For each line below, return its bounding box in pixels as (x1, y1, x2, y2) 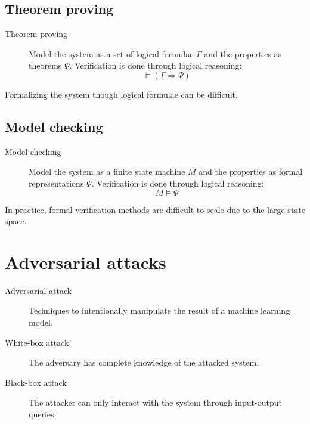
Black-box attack (5, 376, 67, 388)
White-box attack (5, 336, 69, 348)
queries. (29, 408, 57, 420)
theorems (29, 59, 62, 72)
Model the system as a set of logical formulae (29, 47, 194, 60)
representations (29, 177, 84, 189)
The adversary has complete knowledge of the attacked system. (29, 356, 259, 369)
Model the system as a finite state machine (29, 165, 185, 178)
